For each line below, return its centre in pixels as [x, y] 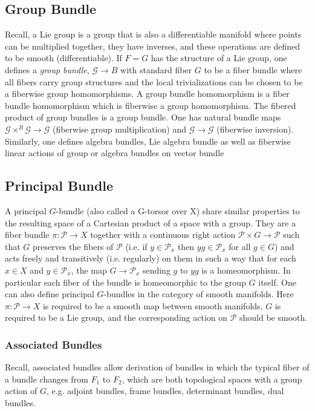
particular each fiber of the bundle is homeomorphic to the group [125, 282]
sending [156, 270]
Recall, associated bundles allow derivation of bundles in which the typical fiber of [157, 367]
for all [240, 246]
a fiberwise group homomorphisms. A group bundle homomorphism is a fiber [147, 94]
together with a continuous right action [163, 235]
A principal [26, 210]
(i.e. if [136, 246]
